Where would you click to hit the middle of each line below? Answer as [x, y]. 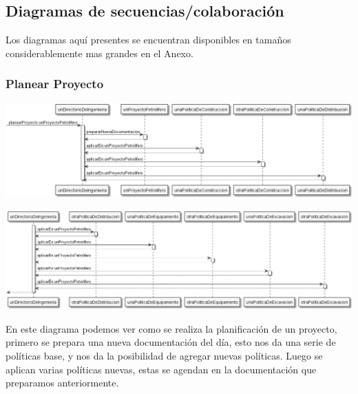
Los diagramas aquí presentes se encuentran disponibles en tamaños [148, 40]
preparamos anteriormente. [62, 383]
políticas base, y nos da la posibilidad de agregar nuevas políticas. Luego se [164, 356]
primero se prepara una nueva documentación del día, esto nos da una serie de [171, 342]
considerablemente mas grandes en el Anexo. [99, 53]
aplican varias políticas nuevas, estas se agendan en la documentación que [161, 369]
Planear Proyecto [55, 84]
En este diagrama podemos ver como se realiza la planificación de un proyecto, [171, 328]
